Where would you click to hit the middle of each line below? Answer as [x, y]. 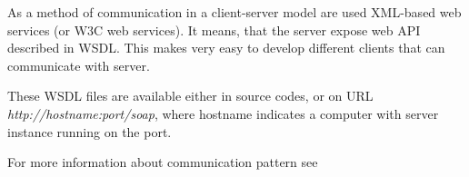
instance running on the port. [90, 131]
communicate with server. [79, 65]
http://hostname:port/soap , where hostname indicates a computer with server [223, 113]
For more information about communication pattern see [163, 162]
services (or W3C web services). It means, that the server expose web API [214, 29]
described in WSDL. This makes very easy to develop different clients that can [226, 48]
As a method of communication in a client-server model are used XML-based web [234, 12]
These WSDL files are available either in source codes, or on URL [190, 96]
